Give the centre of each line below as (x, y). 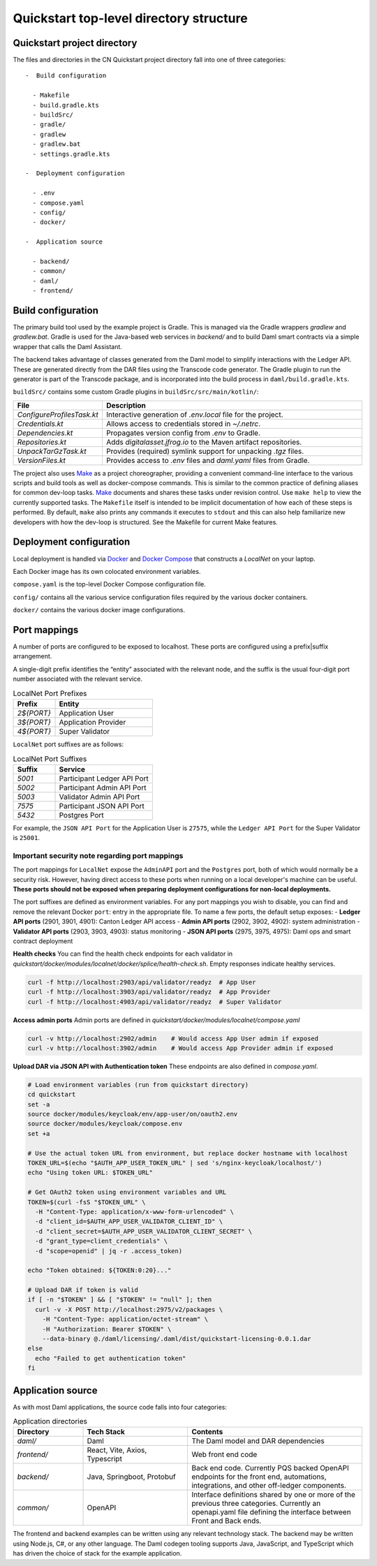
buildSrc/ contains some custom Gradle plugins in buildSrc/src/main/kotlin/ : (136, 392)
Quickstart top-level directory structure (130, 18)
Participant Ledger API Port (104, 778)
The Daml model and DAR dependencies (258, 1441)
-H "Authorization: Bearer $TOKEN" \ (107, 1329)
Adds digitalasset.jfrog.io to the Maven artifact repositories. (204, 442)
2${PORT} (34, 713)
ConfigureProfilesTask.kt (58, 414)
